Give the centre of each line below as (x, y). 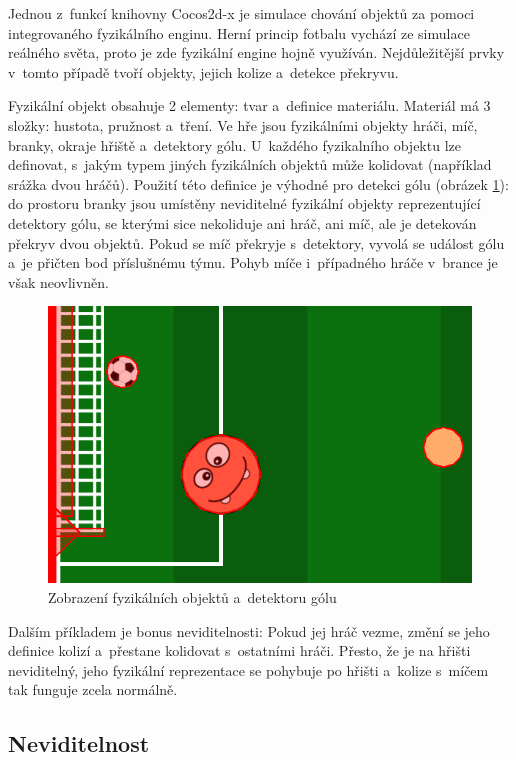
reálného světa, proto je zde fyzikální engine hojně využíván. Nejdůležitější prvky (256, 52)
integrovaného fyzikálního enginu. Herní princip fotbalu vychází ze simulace (239, 32)
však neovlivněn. (58, 281)
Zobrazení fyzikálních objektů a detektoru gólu (192, 596)
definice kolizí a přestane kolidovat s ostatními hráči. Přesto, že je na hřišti (239, 650)
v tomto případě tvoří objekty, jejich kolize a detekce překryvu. (203, 71)
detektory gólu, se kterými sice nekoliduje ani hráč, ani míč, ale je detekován (242, 222)
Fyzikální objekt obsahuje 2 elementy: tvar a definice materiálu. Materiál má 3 (249, 105)
